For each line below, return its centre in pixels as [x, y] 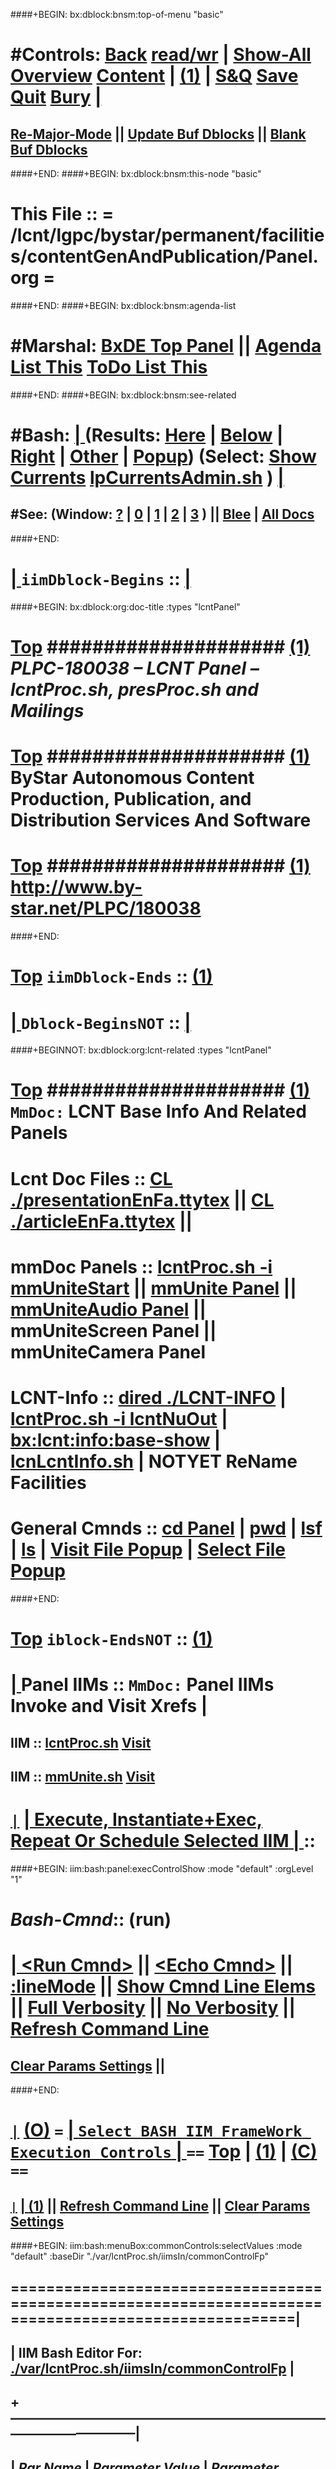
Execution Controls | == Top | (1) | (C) [164, 2151]
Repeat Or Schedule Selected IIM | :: [163, 1841]
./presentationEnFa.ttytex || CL [142, 1200]
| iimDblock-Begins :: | [101, 579]
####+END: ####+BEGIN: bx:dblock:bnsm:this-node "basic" [136, 173]
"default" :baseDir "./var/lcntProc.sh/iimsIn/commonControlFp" [140, 2256]
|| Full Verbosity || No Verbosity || [153, 2008]
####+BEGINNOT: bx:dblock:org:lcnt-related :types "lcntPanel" [141, 1050]
